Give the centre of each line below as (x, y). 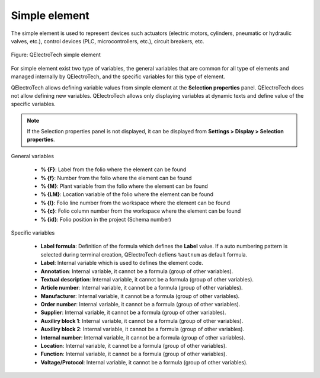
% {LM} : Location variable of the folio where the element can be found (127, 194)
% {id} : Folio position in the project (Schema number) (106, 219)
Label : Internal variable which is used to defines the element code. (122, 263)
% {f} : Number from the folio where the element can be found (116, 178)
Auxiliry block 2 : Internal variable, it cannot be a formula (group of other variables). (143, 329)
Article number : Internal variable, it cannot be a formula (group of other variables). (142, 288)
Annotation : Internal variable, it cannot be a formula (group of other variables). (137, 271)
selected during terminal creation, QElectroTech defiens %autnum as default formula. (144, 254)
